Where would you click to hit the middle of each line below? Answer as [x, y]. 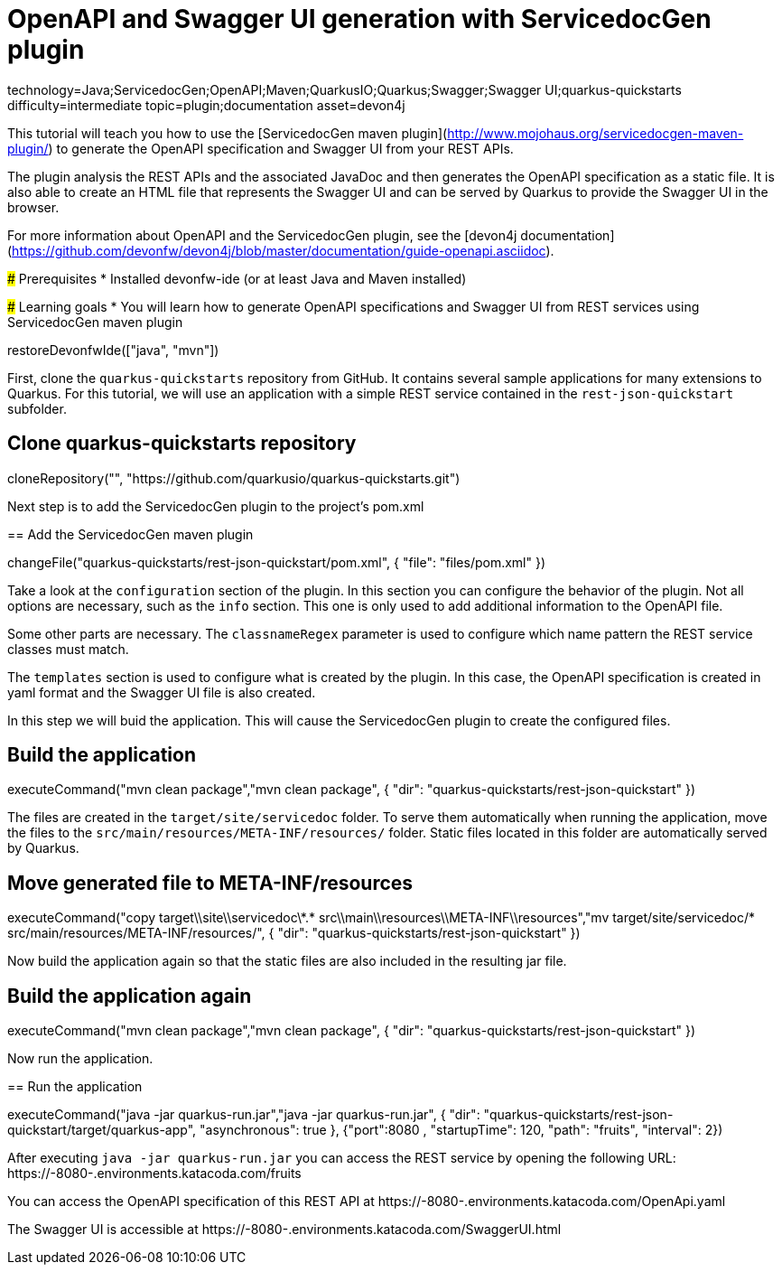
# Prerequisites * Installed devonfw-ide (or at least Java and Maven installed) [237, 278]
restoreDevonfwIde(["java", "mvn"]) [113, 350]
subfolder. [37, 408]
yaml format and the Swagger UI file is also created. [162, 692]
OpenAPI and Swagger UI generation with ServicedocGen [359, 19]
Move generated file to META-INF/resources [210, 883]
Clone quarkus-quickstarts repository [182, 444]
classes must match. [68, 649]
